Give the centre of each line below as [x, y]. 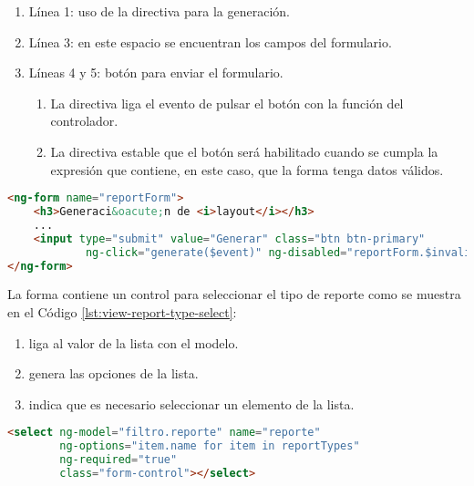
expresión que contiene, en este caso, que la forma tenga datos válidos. [247, 169]
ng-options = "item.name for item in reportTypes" [210, 446]
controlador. [84, 121]
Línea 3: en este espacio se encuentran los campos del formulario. [210, 41]
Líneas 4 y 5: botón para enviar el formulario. [156, 72]
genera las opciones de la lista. [113, 373]
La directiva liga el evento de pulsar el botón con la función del [227, 103]
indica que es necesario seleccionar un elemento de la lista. [191, 403]
